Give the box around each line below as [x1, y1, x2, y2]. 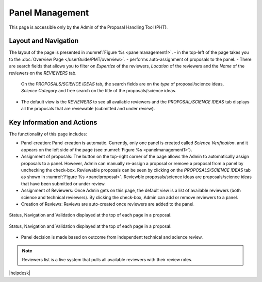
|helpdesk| [9, 270, 31, 276]
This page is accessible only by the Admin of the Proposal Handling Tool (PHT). [9, 24, 168, 30]
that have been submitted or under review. [21, 181, 106, 186]
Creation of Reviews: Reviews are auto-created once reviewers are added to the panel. [21, 201, 195, 207]
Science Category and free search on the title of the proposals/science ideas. [21, 88, 177, 94]
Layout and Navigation [9, 37, 79, 45]
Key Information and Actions [9, 118, 98, 126]
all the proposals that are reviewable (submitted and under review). [21, 106, 155, 112]
